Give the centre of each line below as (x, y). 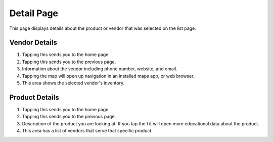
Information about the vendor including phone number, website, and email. (100, 69)
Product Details (34, 97)
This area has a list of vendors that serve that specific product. (87, 131)
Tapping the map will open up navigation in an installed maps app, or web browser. (108, 76)
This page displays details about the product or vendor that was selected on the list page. (103, 28)
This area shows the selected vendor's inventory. (73, 83)
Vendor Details (33, 43)
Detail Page (34, 13)
